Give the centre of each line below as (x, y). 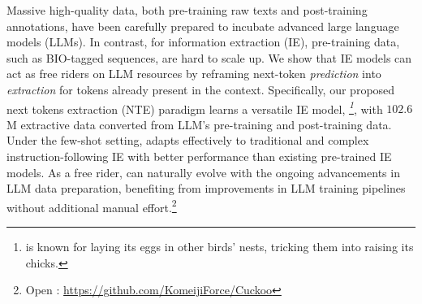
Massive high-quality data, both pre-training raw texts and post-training (187, 10)
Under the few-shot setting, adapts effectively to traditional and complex (188, 140)
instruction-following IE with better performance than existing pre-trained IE (199, 156)
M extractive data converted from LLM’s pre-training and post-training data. (199, 124)
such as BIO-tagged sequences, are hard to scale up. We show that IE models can (209, 57)
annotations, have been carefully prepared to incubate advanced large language (203, 26)
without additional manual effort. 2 (92, 206)
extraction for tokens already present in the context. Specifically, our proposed (201, 89)
